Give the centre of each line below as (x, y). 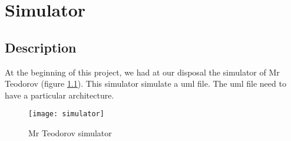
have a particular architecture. (59, 95)
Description (41, 47)
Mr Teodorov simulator (70, 133)
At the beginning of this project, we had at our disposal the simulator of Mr (142, 72)
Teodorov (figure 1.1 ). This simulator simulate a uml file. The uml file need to (145, 83)
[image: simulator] (66, 114)
